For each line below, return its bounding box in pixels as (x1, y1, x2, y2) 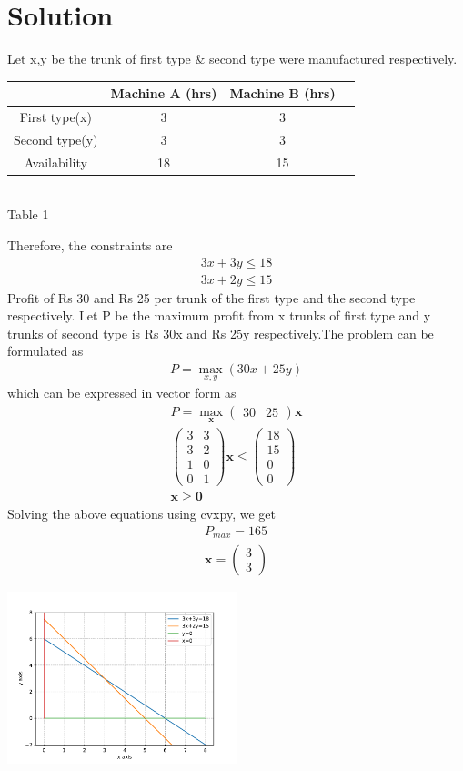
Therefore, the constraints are (7, 236, 173, 255)
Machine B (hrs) (229, 84, 336, 103)
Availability (24, 152, 87, 171)
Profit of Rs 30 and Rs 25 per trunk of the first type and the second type (7, 288, 416, 307)
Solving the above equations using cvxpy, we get (7, 504, 276, 523)
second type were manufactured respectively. (209, 49, 458, 68)
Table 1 (7, 205, 49, 224)
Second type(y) (14, 129, 98, 148)
